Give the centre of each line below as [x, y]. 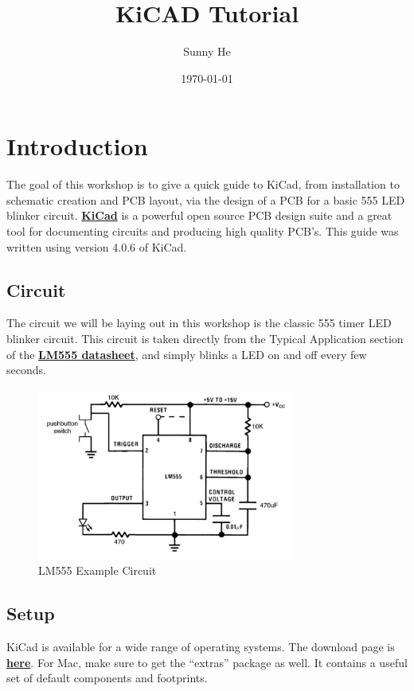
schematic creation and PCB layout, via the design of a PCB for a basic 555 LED [206, 199]
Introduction [77, 146]
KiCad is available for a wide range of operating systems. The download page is [201, 647]
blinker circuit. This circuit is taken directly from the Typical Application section [205, 339]
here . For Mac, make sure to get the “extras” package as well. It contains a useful [207, 662]
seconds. [26, 370]
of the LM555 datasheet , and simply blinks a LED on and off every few [187, 354]
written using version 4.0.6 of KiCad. [97, 246]
